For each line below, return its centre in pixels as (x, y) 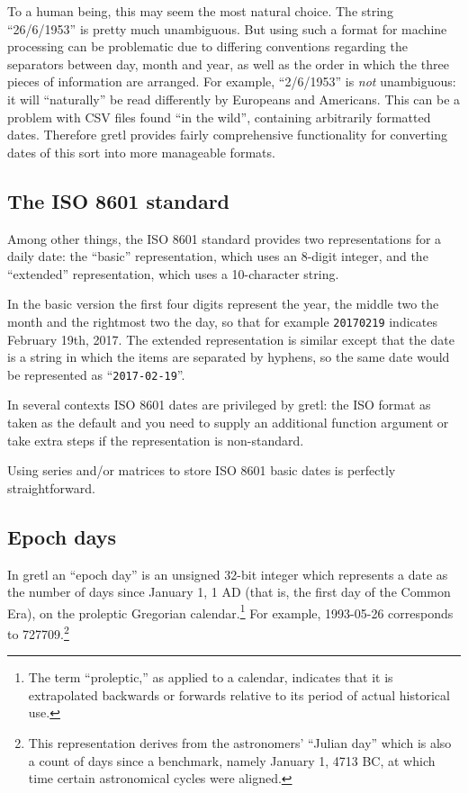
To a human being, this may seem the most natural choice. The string (200, 11)
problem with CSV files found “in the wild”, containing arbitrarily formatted (219, 117)
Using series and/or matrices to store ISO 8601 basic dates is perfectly (202, 470)
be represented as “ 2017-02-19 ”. (96, 374)
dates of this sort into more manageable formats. (141, 152)
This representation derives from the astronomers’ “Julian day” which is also (240, 743)
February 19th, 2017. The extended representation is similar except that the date (231, 339)
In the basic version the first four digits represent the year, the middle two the (223, 304)
